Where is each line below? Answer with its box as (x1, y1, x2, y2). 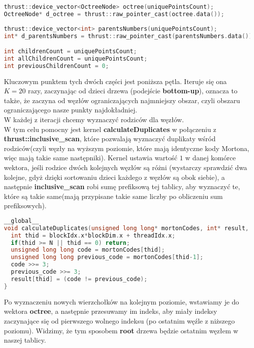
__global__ (4, 217, 39, 224)
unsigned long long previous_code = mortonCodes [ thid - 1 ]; (11, 254, 204, 261)
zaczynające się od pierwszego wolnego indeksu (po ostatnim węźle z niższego (4, 315, 235, 326)
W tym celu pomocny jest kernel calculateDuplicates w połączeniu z (4, 124, 216, 134)
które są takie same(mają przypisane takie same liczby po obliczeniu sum (4, 191, 223, 201)
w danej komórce (185, 152, 236, 163)
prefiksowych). (4, 200, 47, 211)
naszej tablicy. (4, 335, 46, 345)
